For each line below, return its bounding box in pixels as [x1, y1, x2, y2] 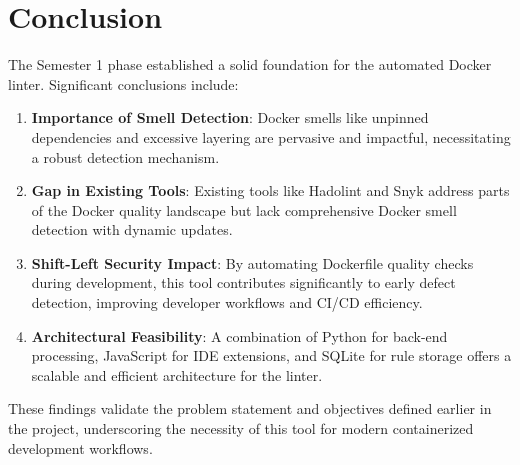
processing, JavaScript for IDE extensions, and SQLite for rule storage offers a [31, 345, 512, 366]
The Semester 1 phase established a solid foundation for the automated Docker [8, 54, 492, 75]
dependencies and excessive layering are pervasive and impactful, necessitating [31, 126, 511, 147]
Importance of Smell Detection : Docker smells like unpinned [31, 107, 429, 128]
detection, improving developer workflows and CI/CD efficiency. [31, 292, 423, 313]
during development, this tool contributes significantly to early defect [31, 272, 456, 293]
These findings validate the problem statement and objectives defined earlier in [8, 398, 492, 419]
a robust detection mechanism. [31, 146, 220, 167]
